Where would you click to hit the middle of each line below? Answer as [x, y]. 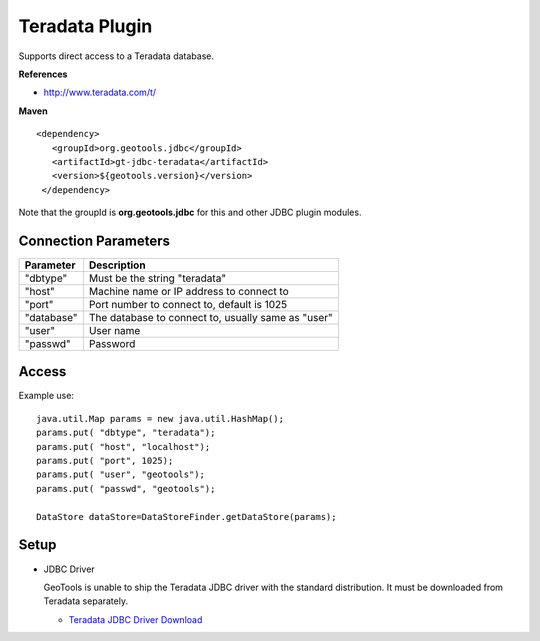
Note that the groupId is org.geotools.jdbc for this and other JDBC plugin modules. [190, 212]
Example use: [46, 396]
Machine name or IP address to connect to [188, 291]
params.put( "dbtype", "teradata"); [126, 433]
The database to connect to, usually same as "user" [211, 317]
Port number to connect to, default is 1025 [188, 304]
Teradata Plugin [85, 26]
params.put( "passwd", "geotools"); [126, 488]
